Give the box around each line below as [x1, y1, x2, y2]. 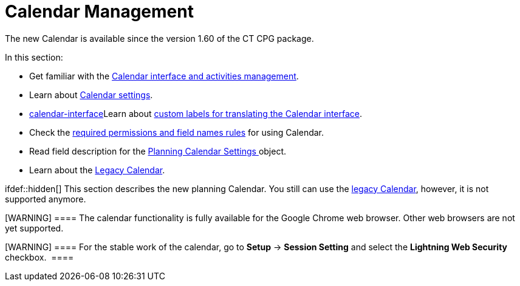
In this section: [5, 52, 63, 62]
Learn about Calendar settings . [29, 89, 153, 100]
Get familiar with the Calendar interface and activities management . [29, 70, 299, 81]
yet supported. [5, 222, 64, 233]
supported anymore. [5, 193, 86, 204]
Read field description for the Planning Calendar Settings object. [29, 145, 287, 156]
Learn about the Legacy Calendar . [29, 164, 165, 175]
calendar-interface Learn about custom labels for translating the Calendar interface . [29, 108, 363, 119]
